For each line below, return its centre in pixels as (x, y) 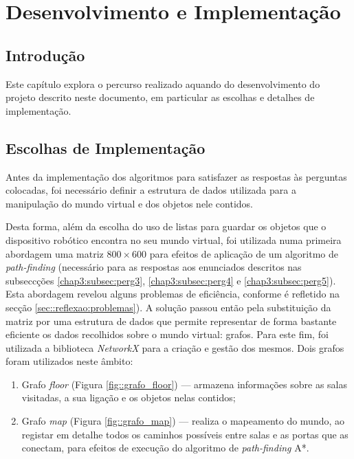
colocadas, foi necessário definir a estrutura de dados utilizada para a (151, 190)
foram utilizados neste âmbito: (69, 361)
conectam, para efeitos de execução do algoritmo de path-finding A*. (165, 448)
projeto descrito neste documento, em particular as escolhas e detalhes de (160, 97)
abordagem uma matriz (55, 253)
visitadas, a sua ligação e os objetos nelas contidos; (129, 398)
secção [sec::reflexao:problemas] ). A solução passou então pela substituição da (168, 307)
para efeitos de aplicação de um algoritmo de (244, 253)
